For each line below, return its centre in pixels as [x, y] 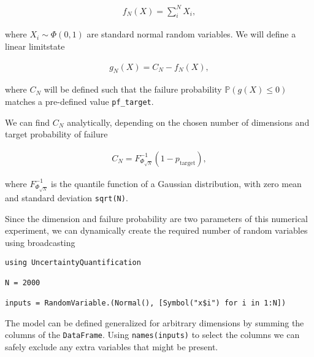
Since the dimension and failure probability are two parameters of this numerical [156, 218]
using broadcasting [40, 243]
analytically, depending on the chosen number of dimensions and [188, 122]
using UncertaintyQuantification [73, 262]
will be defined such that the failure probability [133, 89]
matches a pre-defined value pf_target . [79, 101]
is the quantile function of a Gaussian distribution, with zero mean [176, 183]
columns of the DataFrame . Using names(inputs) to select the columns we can [152, 335]
